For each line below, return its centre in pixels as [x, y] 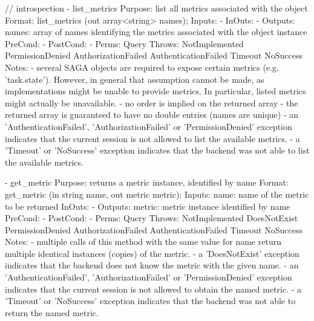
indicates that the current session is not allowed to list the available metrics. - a [152, 138]
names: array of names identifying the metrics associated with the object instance [156, 32]
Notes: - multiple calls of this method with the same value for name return [143, 242]
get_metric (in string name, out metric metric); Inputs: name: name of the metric [157, 194]
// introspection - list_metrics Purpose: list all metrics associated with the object [156, 8]
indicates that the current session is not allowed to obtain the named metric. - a [153, 289]
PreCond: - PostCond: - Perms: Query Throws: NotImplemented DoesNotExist [152, 218]
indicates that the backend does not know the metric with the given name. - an [152, 265]
